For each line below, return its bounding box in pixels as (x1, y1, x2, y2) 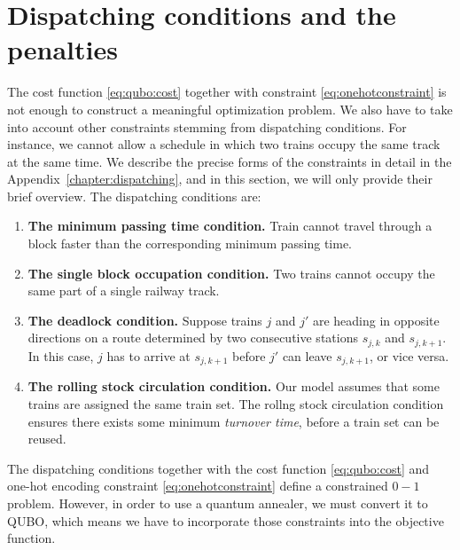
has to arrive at (106, 346, 191, 365)
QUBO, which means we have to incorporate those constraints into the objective (7, 511, 444, 530)
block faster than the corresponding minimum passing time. (27, 234, 353, 253)
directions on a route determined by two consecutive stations (27, 328, 358, 347)
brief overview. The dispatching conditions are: (7, 186, 261, 205)
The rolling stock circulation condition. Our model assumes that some (27, 377, 440, 396)
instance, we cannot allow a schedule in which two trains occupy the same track (7, 135, 441, 153)
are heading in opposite (312, 310, 440, 329)
